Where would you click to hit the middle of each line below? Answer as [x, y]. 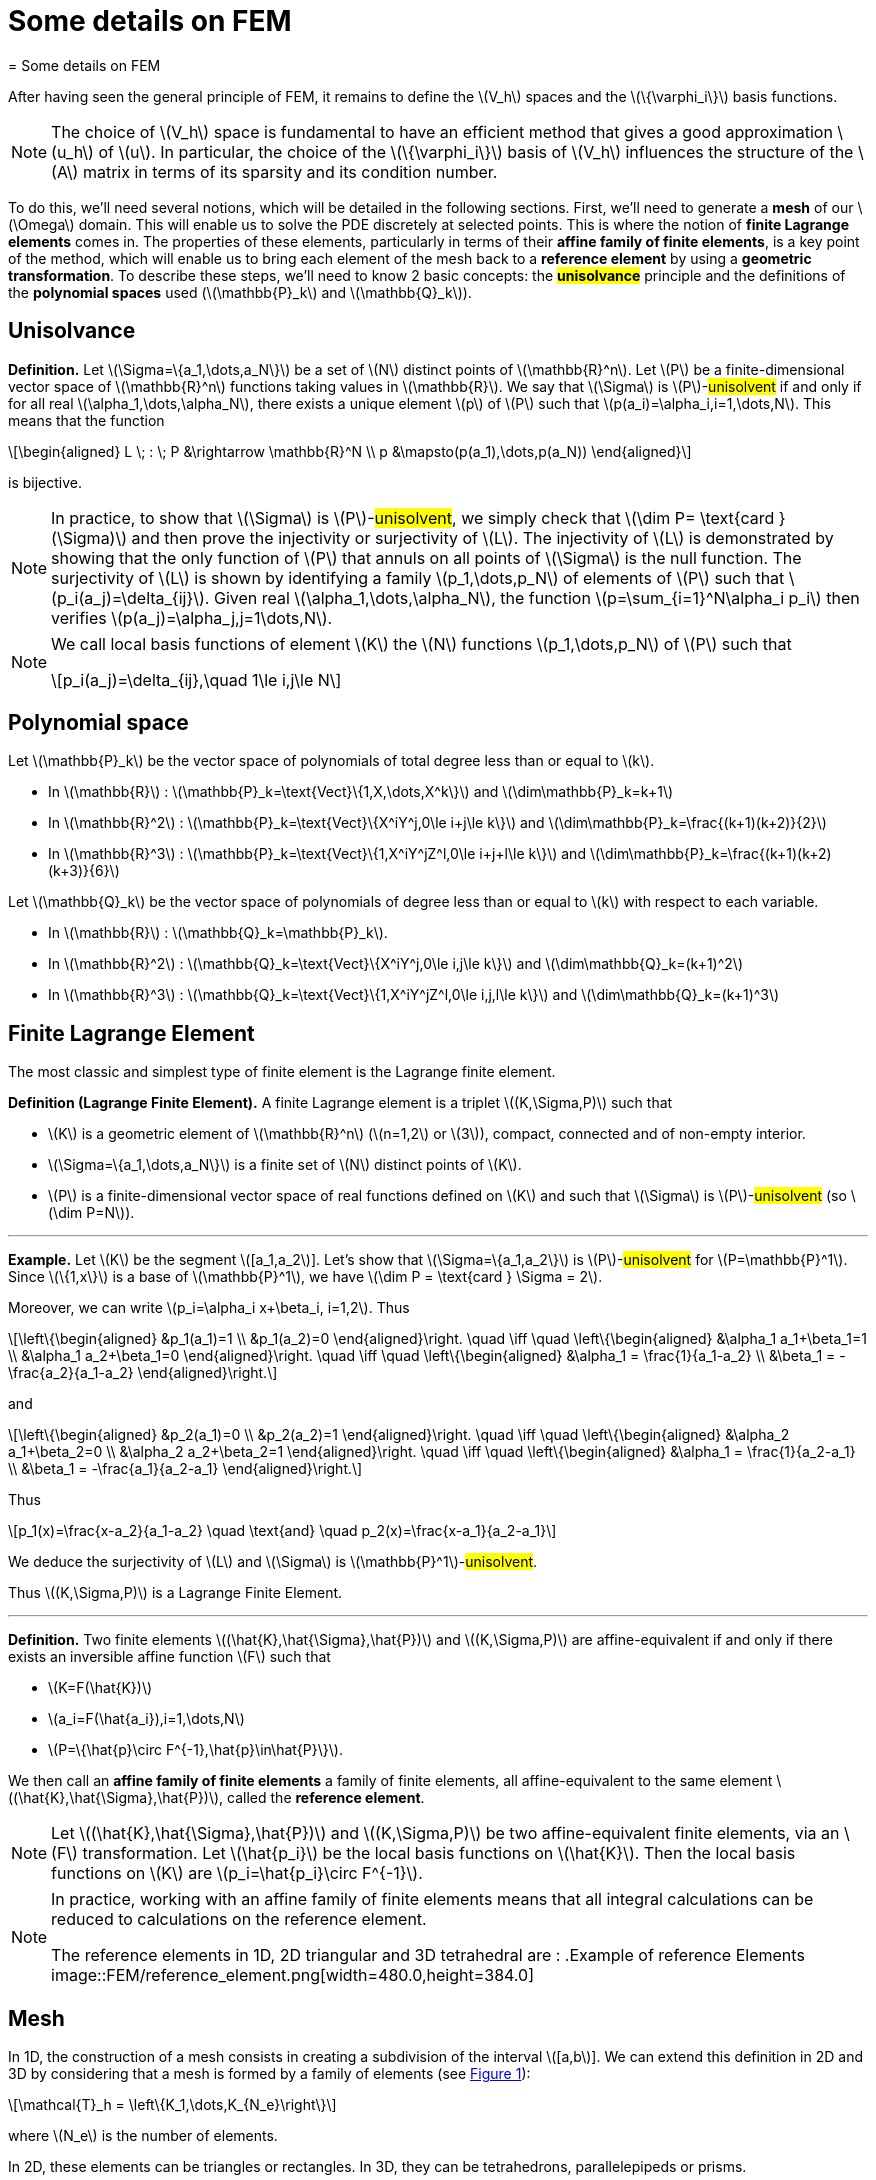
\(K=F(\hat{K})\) [100, 1688]
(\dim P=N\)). [91, 1213]
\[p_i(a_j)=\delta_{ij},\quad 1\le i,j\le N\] [196, 679]
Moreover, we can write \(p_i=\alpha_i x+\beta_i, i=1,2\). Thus [209, 1308]
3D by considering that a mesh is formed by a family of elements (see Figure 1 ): [269, 2074]
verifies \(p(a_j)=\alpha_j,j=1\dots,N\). [192, 617]
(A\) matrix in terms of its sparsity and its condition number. [274, 171]
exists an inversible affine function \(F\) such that [169, 1657]
